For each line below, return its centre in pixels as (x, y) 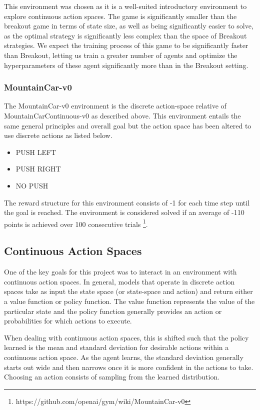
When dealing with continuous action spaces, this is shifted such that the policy (126, 337)
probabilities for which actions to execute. (68, 321)
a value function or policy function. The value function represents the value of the (129, 301)
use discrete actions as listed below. (58, 135)
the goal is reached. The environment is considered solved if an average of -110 (124, 212)
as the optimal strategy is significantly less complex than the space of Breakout (125, 35)
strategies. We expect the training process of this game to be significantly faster (126, 45)
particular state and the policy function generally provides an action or (113, 311)
